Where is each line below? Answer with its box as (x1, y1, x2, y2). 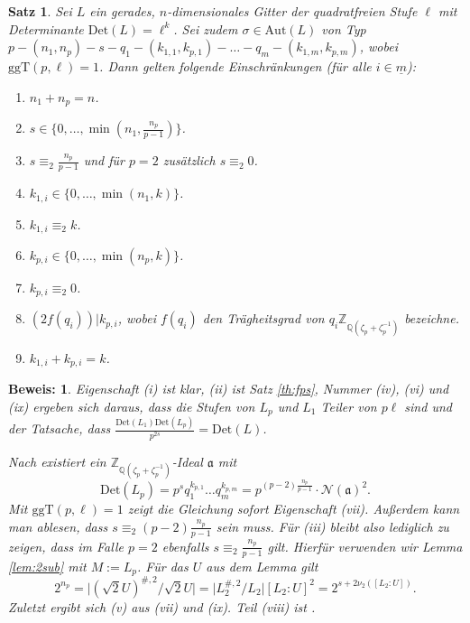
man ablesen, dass (8, 516, 108, 535)
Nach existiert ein (8, 451, 106, 470)
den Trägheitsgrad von (202, 309, 325, 328)
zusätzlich (162, 151, 216, 170)
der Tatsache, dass (8, 419, 111, 438)
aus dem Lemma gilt (206, 556, 318, 575)
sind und (404, 396, 452, 415)
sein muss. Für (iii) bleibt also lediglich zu (216, 516, 449, 535)
